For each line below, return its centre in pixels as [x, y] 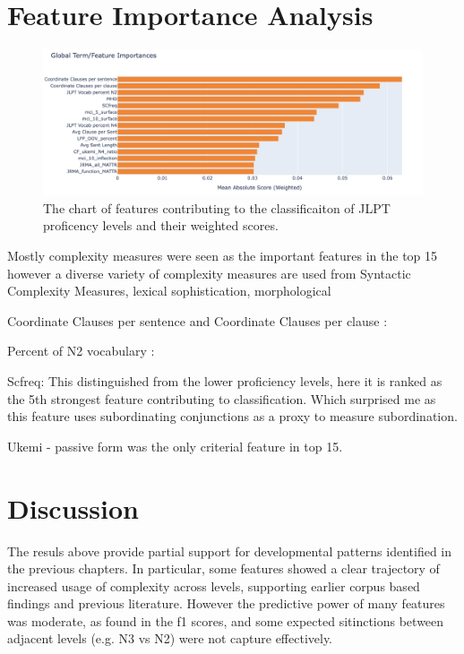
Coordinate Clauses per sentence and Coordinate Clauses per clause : [198, 320]
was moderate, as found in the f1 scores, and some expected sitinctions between [226, 620]
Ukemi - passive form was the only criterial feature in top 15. [175, 446]
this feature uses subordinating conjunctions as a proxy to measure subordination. [232, 416]
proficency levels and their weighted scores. [161, 225]
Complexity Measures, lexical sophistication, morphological [169, 291]
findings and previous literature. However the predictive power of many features [226, 603]
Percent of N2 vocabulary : [81, 351]
